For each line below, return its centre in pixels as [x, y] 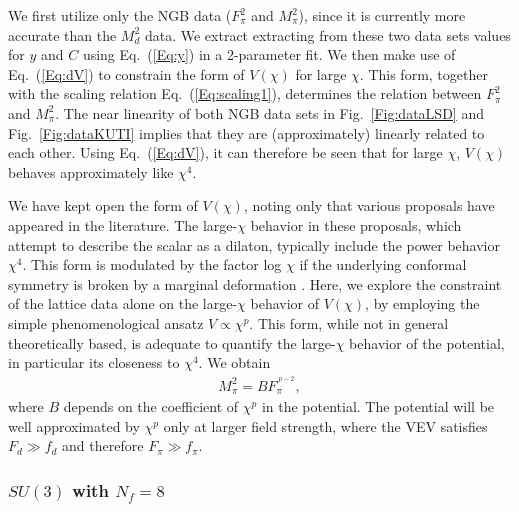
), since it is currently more [382, 15]
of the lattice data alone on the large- [123, 303]
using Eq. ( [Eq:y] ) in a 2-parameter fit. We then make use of [269, 54]
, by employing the [422, 303]
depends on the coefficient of [151, 406]
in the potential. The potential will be [378, 406]
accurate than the [62, 34]
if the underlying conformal [383, 264]
